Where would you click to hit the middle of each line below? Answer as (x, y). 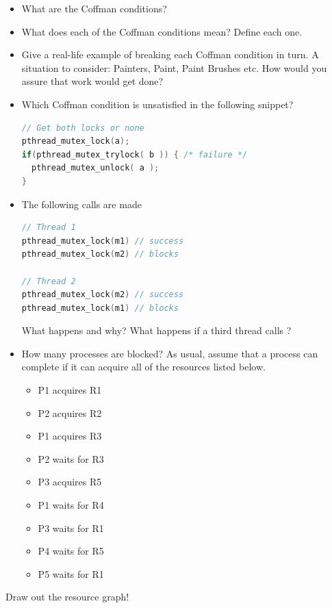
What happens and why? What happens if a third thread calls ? (156, 330)
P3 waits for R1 (71, 528)
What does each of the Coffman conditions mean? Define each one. (162, 31)
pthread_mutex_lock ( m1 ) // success (103, 241)
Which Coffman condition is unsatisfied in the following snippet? (157, 104)
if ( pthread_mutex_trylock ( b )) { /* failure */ (135, 154)
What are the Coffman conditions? (94, 8)
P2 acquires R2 (70, 413)
